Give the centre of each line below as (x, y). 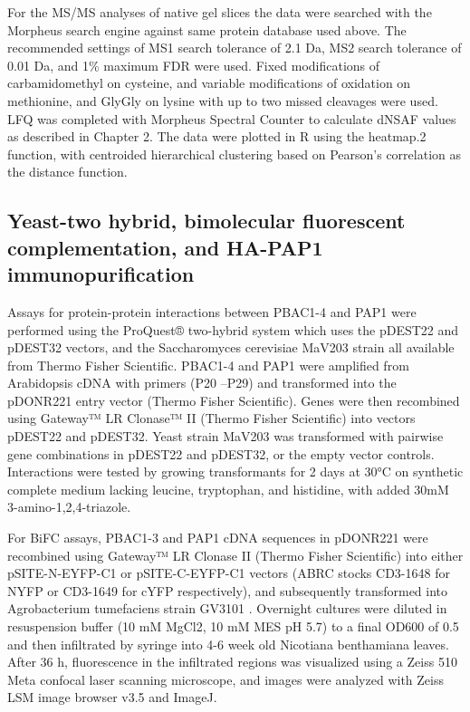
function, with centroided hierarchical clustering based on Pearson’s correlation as (234, 154)
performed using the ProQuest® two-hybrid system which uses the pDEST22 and (233, 329)
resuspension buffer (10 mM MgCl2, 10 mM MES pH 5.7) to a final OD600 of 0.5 (233, 626)
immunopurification (101, 274)
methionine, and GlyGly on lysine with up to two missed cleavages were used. (223, 100)
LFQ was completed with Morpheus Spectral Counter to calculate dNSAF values (232, 118)
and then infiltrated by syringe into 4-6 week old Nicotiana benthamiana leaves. (228, 644)
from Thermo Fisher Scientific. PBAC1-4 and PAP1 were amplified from (208, 365)
